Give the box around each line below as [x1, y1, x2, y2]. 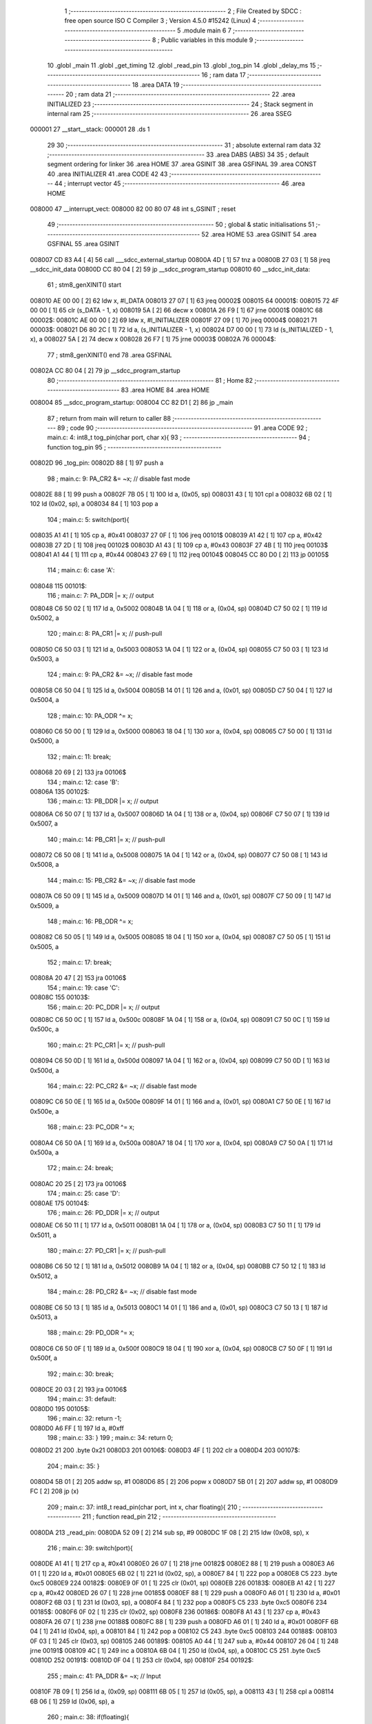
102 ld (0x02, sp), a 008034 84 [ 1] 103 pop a [30, 500, 158, 508]
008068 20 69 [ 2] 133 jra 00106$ [30, 768, 127, 776]
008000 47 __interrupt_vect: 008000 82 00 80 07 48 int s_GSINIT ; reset [30, 205, 236, 213]
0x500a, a [30, 1148, 59, 1156]
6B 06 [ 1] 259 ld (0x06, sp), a [30, 1697, 115, 1705]
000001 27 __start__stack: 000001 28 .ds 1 [30, 125, 150, 134]
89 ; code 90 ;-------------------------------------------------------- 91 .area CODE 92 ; [57, 424, 308, 432]
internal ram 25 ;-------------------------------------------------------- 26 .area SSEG [47, 109, 292, 117]
